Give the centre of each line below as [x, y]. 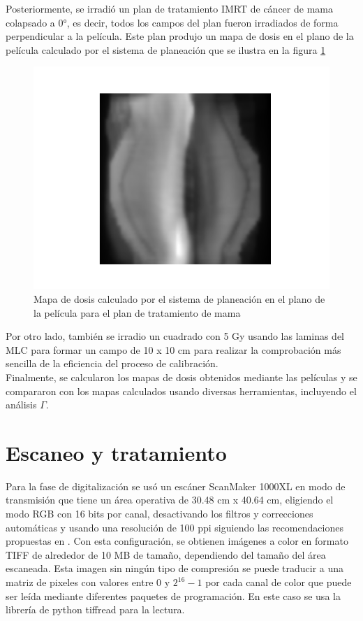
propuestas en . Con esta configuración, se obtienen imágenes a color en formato [177, 541]
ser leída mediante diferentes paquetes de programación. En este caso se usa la [173, 595]
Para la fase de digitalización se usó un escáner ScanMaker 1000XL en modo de [176, 486]
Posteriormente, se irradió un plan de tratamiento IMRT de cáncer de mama [169, 8]
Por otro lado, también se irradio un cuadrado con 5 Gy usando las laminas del [175, 336]
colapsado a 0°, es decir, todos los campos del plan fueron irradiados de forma [172, 22]
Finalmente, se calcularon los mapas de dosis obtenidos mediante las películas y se [181, 377]
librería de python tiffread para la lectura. [95, 609]
